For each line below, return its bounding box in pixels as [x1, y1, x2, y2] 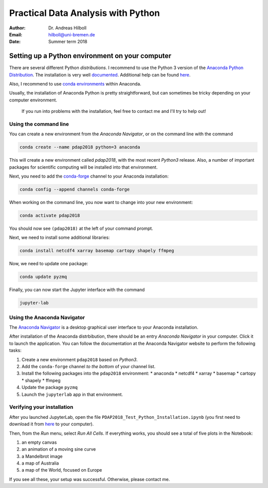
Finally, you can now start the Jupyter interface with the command [9, 287, 145, 293]
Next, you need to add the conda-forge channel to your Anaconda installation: [9, 173, 169, 179]
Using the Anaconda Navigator [9, 314, 85, 321]
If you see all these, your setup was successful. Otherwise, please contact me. [9, 476, 170, 482]
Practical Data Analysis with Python [9, 7, 160, 18]
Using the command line [9, 120, 69, 127]
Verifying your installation [9, 403, 73, 410]
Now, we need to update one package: [9, 261, 88, 267]
